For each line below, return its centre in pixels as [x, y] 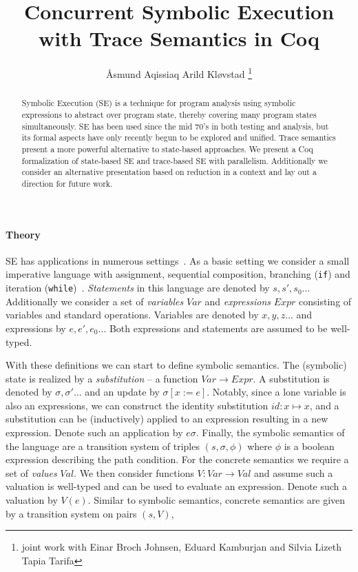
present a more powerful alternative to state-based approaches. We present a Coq [167, 149]
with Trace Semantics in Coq [179, 38]
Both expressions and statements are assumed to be [218, 328]
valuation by [32, 500]
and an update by [122, 392]
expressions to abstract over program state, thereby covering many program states [169, 115]
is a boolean [309, 446]
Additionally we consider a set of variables [95, 301]
